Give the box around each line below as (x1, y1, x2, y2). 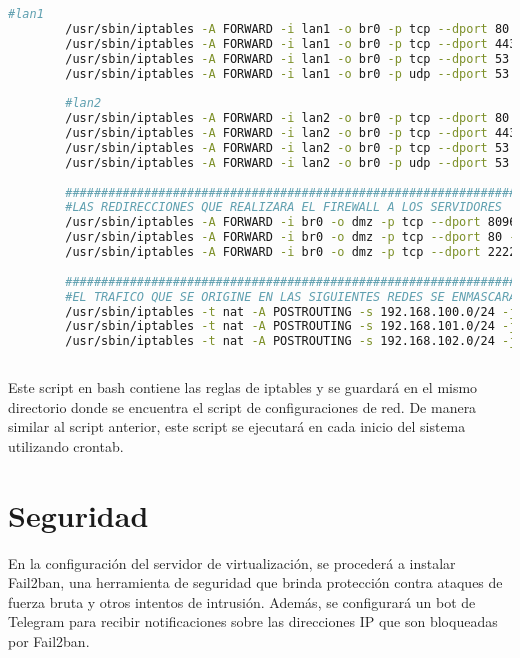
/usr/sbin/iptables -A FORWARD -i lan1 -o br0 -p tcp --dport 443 (65, 36, 517, 51)
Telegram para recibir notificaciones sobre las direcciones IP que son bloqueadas (8, 611, 498, 632)
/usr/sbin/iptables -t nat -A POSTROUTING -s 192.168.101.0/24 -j (65, 319, 517, 334)
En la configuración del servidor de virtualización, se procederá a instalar (8, 552, 456, 573)
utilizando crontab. (8, 435, 124, 456)
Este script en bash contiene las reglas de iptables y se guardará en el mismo (8, 377, 478, 397)
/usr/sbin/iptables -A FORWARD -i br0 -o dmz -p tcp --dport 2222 (65, 245, 517, 259)
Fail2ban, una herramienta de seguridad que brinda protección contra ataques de (8, 572, 503, 593)
